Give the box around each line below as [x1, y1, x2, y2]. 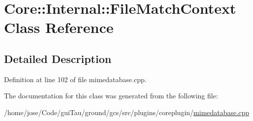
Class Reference [4, 17, 114, 37]
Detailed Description [4, 51, 112, 66]
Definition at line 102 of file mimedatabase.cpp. [4, 74, 147, 84]
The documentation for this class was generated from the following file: [4, 91, 218, 101]
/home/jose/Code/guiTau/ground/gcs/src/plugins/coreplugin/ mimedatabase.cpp [4, 107, 249, 117]
